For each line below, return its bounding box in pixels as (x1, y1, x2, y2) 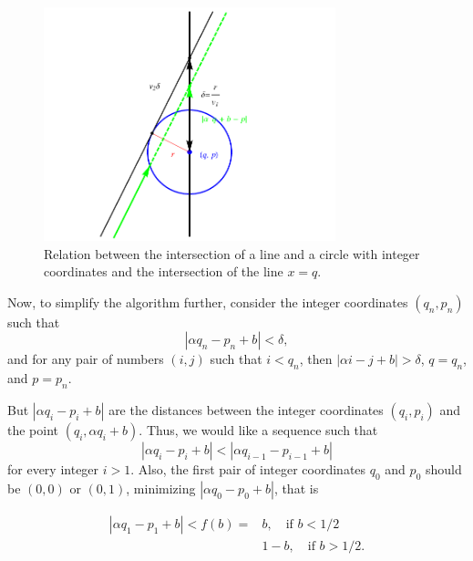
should (425, 459, 462, 478)
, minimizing (126, 478, 196, 497)
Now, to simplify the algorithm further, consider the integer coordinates (7, 292, 408, 311)
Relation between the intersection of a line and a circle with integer (44, 244, 420, 263)
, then (299, 349, 333, 369)
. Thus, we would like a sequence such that (139, 420, 378, 439)
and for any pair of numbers (7, 349, 164, 369)
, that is (273, 478, 319, 497)
